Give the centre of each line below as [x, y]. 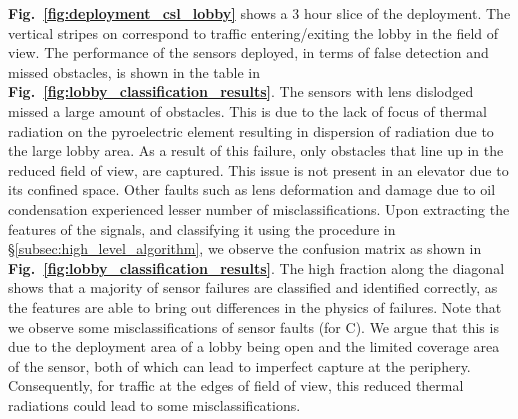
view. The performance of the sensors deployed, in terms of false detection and [248, 52]
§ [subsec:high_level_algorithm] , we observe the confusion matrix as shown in [245, 248]
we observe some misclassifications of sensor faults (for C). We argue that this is [253, 326]
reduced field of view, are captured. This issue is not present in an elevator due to [258, 169]
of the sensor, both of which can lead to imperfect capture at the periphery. [239, 365]
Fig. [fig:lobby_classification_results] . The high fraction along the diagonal [256, 267]
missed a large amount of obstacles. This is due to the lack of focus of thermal [247, 110]
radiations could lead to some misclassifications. [154, 404]
